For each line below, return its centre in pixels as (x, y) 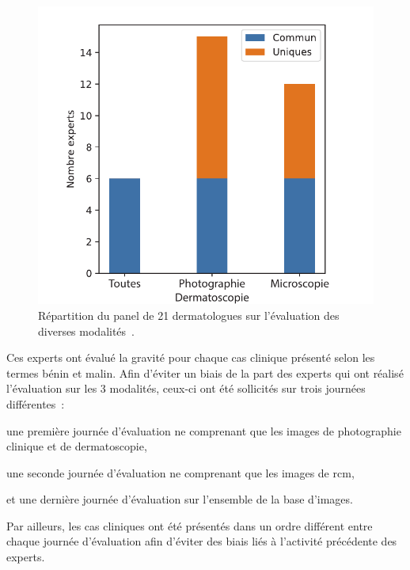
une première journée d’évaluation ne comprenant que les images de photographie (204, 430)
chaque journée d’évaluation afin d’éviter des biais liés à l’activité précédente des (202, 541)
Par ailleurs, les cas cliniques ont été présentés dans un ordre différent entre (190, 525)
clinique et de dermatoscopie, (77, 446)
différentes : (36, 403)
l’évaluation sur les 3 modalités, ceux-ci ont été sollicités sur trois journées (186, 388)
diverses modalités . (86, 331)
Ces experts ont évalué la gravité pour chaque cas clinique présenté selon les (191, 357)
